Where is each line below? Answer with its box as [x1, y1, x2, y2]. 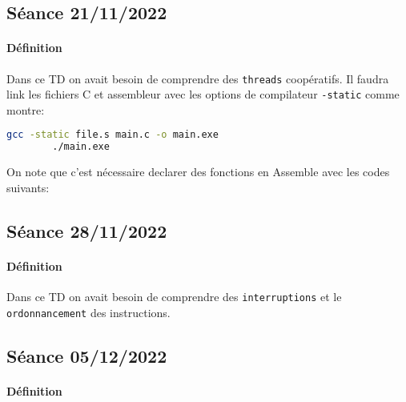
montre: [6, 101, 45, 118]
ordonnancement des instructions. [6, 304, 171, 320]
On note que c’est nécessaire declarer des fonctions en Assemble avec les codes [6, 163, 390, 180]
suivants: [6, 179, 50, 195]
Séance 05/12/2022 [6, 343, 167, 368]
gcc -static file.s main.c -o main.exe [6, 129, 219, 141]
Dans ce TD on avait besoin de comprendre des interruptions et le [6, 288, 342, 304]
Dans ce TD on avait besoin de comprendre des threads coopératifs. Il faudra [6, 70, 389, 86]
